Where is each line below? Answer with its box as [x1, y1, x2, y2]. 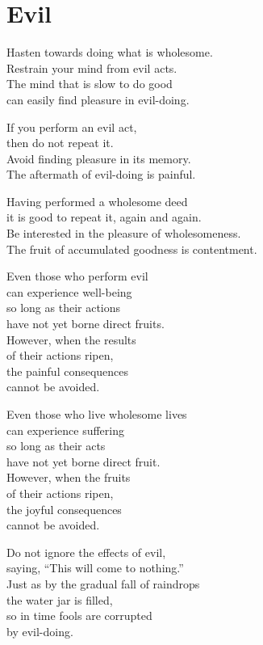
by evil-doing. [6, 622, 73, 639]
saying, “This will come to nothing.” [6, 559, 184, 576]
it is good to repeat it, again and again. [6, 209, 202, 226]
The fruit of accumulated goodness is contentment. [6, 240, 257, 257]
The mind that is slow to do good [6, 75, 173, 92]
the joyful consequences [6, 500, 122, 517]
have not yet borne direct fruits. [6, 315, 165, 332]
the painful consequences [6, 362, 129, 379]
